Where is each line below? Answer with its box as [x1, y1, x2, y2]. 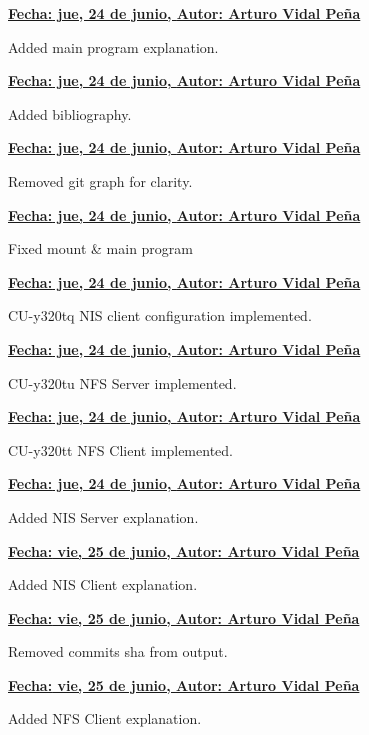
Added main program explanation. [8, 36, 219, 57]
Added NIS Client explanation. [8, 574, 198, 595]
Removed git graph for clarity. [8, 170, 193, 191]
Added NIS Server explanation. [8, 506, 199, 527]
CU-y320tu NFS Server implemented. [8, 372, 237, 393]
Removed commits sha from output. [8, 641, 228, 662]
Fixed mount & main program [8, 238, 194, 259]
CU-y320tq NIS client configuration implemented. [8, 305, 312, 326]
